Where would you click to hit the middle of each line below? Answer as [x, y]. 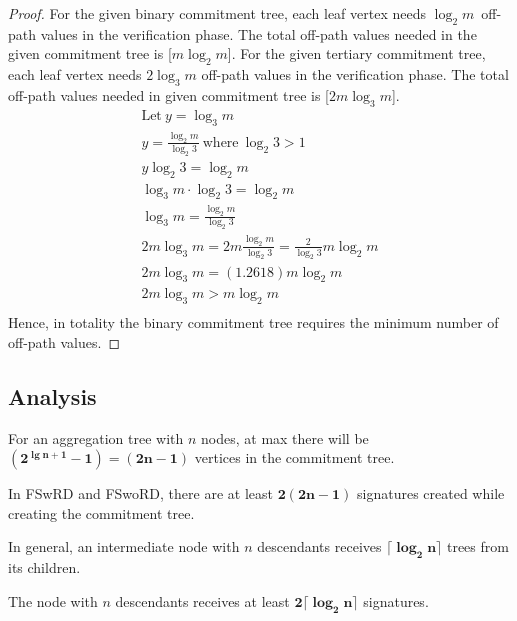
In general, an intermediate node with [124, 546]
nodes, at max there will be [285, 437]
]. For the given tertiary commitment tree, [356, 53]
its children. [44, 567]
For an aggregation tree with [96, 437]
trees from [477, 546]
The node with [53, 600]
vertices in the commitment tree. [294, 457]
